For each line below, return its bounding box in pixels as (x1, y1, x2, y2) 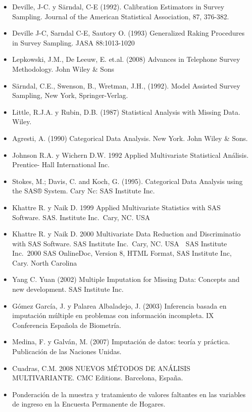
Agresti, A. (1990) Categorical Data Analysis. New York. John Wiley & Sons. (12, 133, 248, 143)
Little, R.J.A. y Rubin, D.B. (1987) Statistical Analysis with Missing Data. (12, 106, 241, 117)
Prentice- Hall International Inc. (12, 159, 110, 170)
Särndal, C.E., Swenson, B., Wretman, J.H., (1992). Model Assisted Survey (12, 80, 241, 91)
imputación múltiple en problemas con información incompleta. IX (12, 310, 214, 320)
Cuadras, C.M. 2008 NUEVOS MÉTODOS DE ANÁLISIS (12, 363, 191, 373)
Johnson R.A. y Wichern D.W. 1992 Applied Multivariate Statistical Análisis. (12, 149, 249, 160)
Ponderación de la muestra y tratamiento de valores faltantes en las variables (12, 389, 246, 399)
